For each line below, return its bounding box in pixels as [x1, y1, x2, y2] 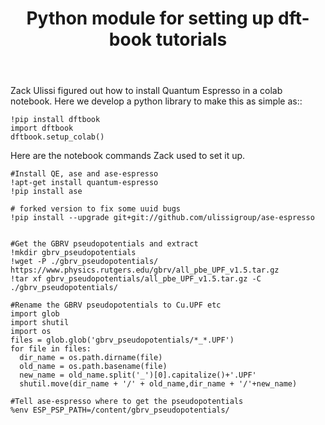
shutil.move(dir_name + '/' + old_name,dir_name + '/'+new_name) [19, 379, 298, 389]
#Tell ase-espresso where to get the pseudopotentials [10, 397, 244, 407]
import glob [10, 309, 60, 319]
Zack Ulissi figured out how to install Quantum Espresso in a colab [10, 85, 283, 97]
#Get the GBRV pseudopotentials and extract [10, 239, 199, 249]
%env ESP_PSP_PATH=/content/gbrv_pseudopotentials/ [10, 405, 230, 416]
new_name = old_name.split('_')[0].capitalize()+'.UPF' [19, 370, 257, 381]
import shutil [10, 318, 70, 328]
